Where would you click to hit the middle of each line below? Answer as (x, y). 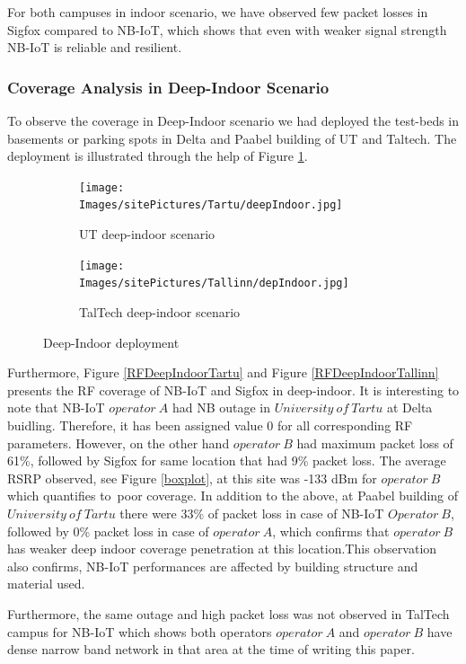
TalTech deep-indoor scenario (160, 312)
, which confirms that (331, 531)
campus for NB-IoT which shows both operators (140, 631)
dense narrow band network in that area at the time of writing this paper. (211, 649)
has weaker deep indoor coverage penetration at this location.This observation (222, 549)
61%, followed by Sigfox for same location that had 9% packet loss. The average (227, 460)
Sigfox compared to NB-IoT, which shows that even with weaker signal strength (227, 29)
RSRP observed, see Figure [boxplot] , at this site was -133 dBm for (192, 478)
